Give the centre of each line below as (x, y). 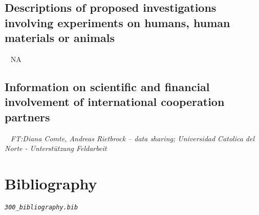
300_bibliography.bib (41, 207)
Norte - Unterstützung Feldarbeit (56, 148)
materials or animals (60, 38)
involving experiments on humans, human (117, 22)
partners (27, 116)
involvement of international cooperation (115, 102)
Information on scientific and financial (107, 87)
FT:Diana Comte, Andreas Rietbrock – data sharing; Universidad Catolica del (133, 138)
